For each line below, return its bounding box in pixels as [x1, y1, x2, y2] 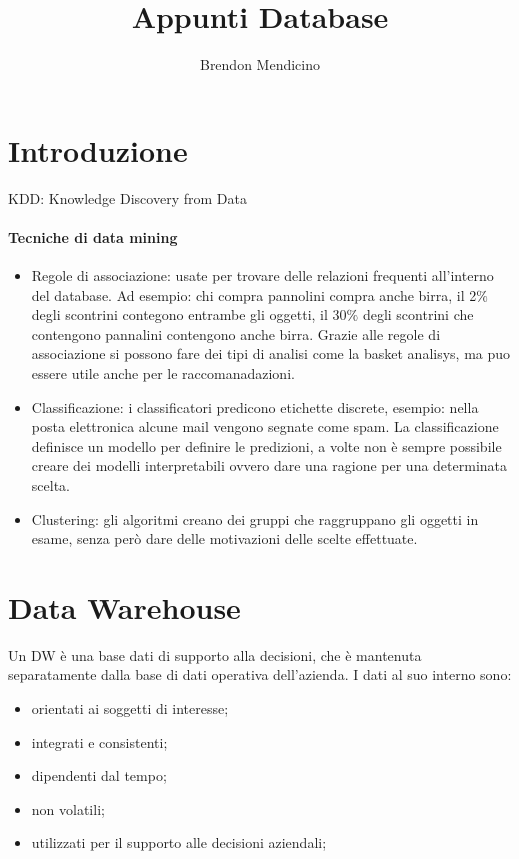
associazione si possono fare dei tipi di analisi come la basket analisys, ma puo [31, 343, 511, 364]
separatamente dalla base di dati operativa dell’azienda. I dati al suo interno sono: [8, 664, 512, 685]
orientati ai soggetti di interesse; [31, 698, 229, 719]
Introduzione [8, 129, 188, 170]
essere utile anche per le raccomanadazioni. [31, 363, 295, 384]
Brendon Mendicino [199, 54, 321, 75]
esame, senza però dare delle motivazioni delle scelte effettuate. [31, 528, 418, 549]
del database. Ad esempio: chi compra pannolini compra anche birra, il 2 [31, 284, 477, 305]
